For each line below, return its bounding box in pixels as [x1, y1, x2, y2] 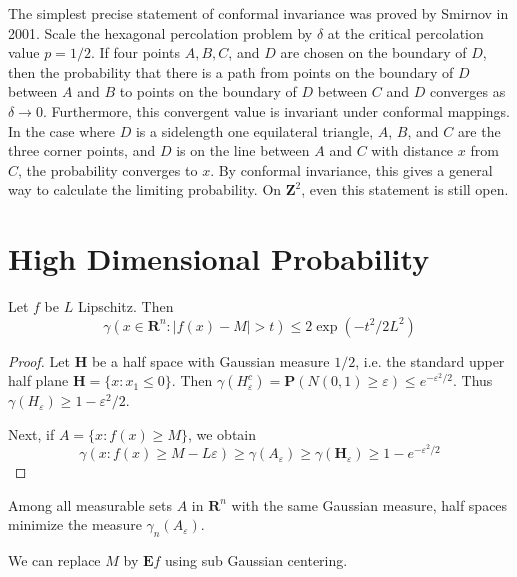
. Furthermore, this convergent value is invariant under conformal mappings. [42, 100, 510, 121]
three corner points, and [8, 140, 156, 161]
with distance [371, 140, 454, 161]
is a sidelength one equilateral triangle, [135, 120, 374, 141]
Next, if [8, 423, 55, 444]
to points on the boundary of [119, 81, 297, 102]
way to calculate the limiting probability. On [8, 179, 282, 200]
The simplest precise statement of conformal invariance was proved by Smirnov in [8, 3, 509, 23]
